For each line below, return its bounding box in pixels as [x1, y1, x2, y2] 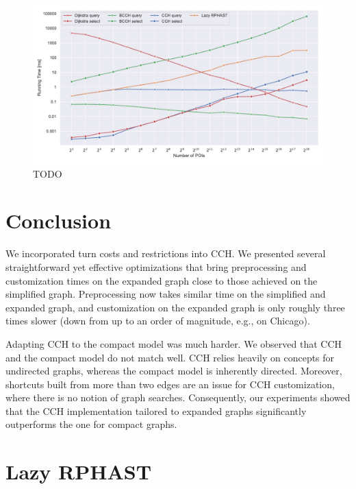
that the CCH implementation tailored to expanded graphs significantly [5, 403, 307, 418]
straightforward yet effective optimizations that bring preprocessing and [5, 259, 307, 274]
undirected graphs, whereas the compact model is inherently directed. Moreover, [5, 363, 342, 378]
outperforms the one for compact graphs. [5, 417, 177, 431]
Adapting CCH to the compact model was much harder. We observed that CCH [5, 336, 342, 350]
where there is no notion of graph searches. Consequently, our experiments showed [5, 390, 351, 405]
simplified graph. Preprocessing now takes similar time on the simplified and [5, 287, 326, 301]
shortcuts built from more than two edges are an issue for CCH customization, [5, 377, 335, 391]
